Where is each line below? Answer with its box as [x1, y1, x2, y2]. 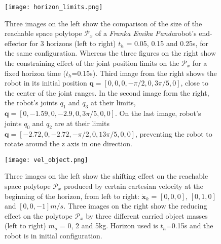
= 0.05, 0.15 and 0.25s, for [126, 37, 208, 48]
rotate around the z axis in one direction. [5, 138, 132, 149]
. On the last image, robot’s [115, 108, 201, 118]
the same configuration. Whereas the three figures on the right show [5, 48, 216, 58]
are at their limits [54, 117, 109, 128]
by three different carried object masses [86, 210, 208, 221]
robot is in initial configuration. [5, 230, 102, 240]
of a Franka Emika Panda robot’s [95, 28, 197, 38]
